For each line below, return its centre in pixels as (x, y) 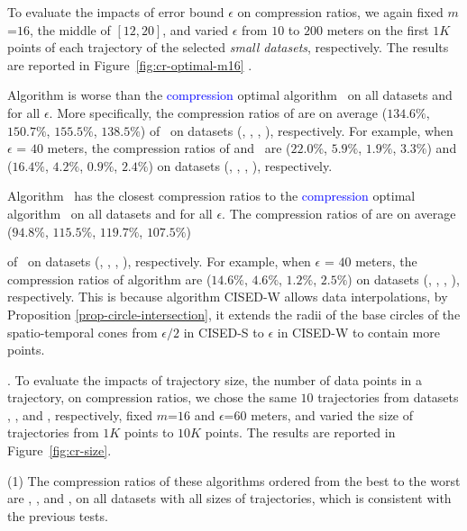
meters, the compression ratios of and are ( (169, 148)
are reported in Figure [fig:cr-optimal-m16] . (130, 64)
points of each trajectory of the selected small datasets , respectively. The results (228, 47)
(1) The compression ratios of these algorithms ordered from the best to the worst (234, 480)
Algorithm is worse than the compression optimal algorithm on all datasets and (230, 95)
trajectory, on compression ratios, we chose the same (152, 397)
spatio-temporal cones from (82, 332)
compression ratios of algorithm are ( (110, 279)
